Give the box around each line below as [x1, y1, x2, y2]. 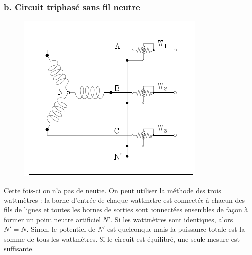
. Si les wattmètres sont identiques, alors [110, 214, 233, 224]
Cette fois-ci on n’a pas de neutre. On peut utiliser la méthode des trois [4, 185, 221, 195]
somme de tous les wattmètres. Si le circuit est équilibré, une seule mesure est [4, 233, 240, 244]
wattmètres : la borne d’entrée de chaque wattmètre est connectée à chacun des [4, 195, 245, 205]
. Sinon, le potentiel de [26, 224, 95, 234]
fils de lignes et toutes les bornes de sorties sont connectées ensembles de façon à [4, 204, 248, 214]
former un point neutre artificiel [4, 214, 101, 224]
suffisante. [4, 243, 34, 254]
